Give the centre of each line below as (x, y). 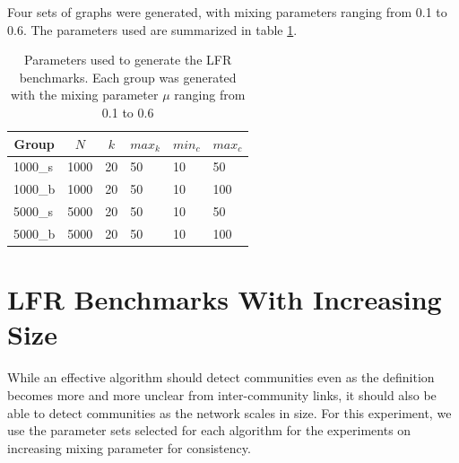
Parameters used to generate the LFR (128, 60)
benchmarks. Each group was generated (128, 77)
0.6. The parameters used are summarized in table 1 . (152, 29)
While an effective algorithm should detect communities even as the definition (221, 377)
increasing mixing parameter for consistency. (129, 447)
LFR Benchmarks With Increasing (225, 299)
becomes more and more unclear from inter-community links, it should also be (222, 394)
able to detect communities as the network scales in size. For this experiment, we (229, 412)
